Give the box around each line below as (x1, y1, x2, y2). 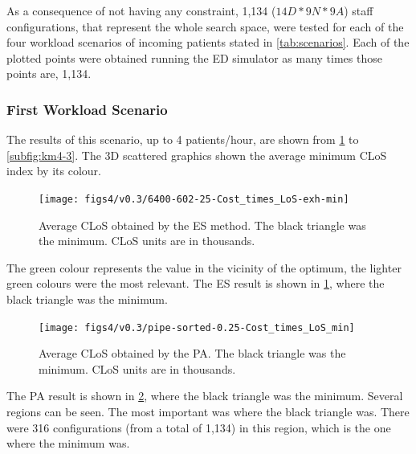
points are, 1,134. (6, 65, 92, 82)
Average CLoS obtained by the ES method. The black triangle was (39, 216, 366, 233)
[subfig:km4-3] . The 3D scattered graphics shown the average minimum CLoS (6, 146, 387, 163)
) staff (344, 2, 373, 18)
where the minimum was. (6, 435, 130, 452)
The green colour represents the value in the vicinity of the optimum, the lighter (6, 259, 402, 276)
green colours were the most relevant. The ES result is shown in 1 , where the (6, 275, 385, 292)
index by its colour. (6, 162, 101, 179)
